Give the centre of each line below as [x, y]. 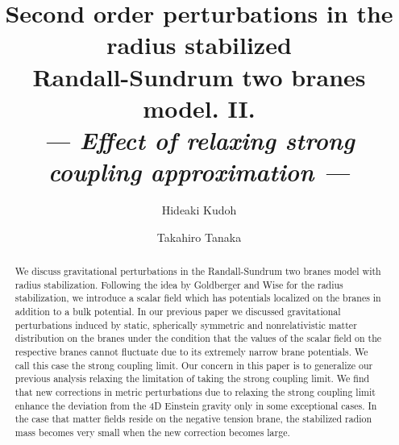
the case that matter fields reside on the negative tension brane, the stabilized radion [193, 419]
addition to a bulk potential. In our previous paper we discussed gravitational [178, 312]
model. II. [199, 108]
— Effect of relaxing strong [199, 139]
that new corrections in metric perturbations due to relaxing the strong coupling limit [195, 391]
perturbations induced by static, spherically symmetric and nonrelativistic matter [186, 324]
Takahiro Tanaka [199, 237]
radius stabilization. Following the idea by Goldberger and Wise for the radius [179, 284]
